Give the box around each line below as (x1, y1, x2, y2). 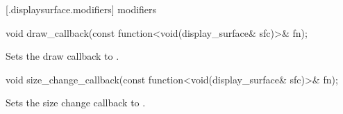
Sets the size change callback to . (6, 95, 146, 110)
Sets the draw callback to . (6, 49, 119, 63)
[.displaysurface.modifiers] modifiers (6, 2, 157, 16)
